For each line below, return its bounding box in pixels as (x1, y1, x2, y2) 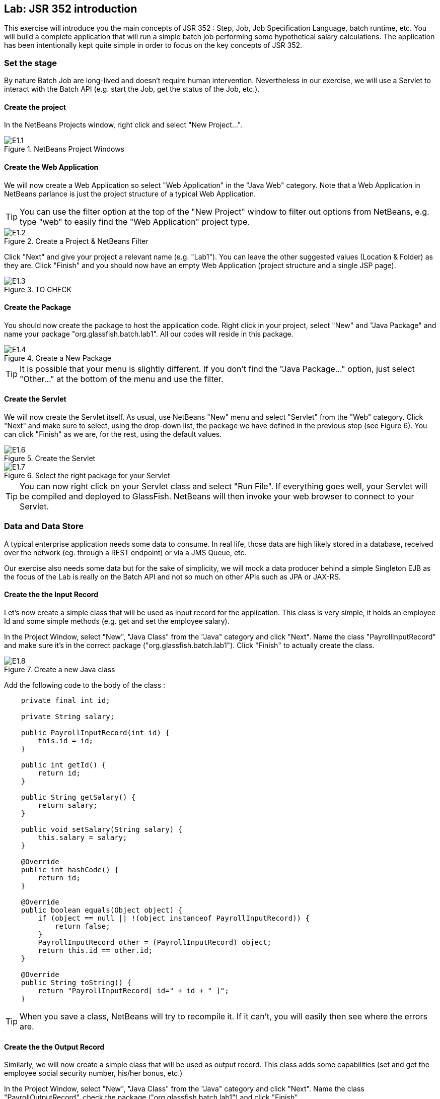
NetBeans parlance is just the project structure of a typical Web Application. (4, 189, 256, 198)
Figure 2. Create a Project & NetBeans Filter (4, 236, 149, 245)
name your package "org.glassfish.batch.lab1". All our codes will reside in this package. (4, 329, 294, 338)
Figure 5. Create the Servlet (4, 454, 96, 463)
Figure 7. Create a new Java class (4, 665, 115, 674)
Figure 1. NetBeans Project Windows (4, 145, 124, 154)
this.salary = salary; (38, 833, 127, 842)
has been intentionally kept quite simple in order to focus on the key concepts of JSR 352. (4, 41, 303, 50)
